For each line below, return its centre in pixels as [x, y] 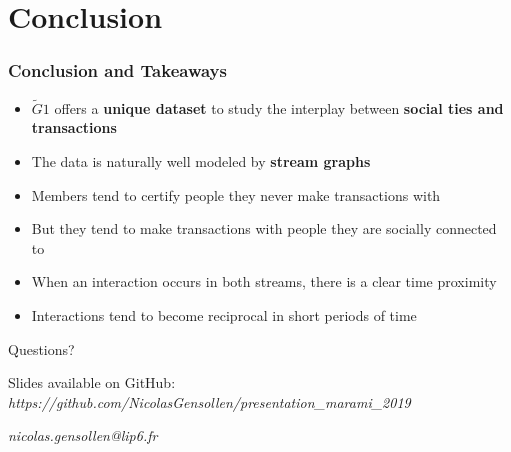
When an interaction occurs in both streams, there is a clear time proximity [264, 281]
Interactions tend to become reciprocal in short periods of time [224, 314]
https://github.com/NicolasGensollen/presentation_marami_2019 [209, 401]
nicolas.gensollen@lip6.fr [83, 435]
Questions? [41, 348]
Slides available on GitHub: [92, 382]
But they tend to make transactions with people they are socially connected [264, 228]
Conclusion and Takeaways [117, 70]
